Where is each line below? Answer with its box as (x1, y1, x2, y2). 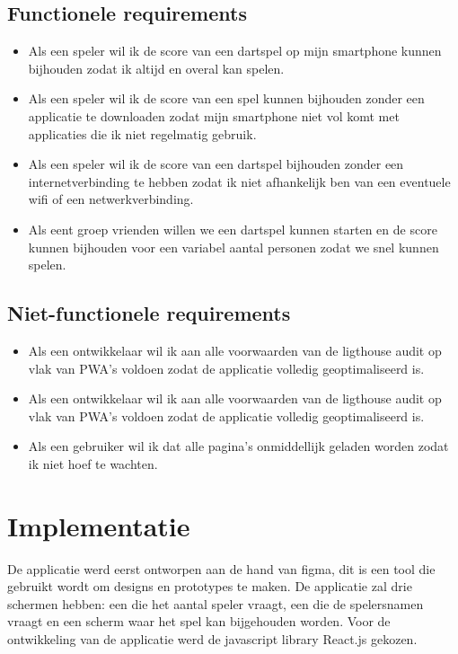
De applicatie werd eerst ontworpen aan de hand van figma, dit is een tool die (7, 559, 436, 578)
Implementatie (7, 507, 190, 544)
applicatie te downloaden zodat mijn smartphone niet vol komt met (28, 106, 400, 125)
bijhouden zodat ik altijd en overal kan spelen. (28, 58, 285, 77)
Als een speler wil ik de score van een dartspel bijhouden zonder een (28, 155, 404, 173)
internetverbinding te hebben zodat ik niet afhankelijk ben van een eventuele (28, 172, 451, 190)
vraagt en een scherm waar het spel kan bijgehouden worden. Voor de (7, 612, 391, 631)
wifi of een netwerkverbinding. (28, 190, 194, 208)
